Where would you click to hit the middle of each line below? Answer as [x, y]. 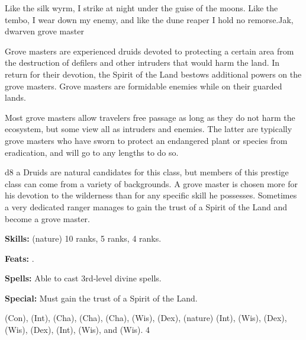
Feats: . [20, 258]
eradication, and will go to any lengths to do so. [92, 152]
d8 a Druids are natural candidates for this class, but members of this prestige [147, 172]
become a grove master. [48, 218]
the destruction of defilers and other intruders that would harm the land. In [142, 62]
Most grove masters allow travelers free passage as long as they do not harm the [150, 117]
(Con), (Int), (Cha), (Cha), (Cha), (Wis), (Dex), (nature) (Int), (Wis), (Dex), [146, 318]
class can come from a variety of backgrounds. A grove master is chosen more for [151, 183]
